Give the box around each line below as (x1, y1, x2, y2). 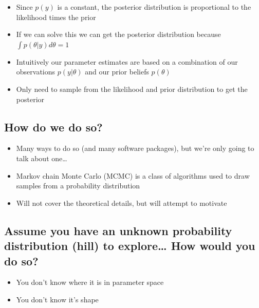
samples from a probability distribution (16, 180, 140, 191)
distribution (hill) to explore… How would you (4, 238, 255, 254)
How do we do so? (4, 119, 103, 134)
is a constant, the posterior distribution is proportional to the (57, 2, 251, 12)
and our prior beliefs (85, 66, 149, 77)
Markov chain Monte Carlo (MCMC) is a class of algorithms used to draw (16, 170, 250, 181)
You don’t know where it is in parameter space (16, 277, 164, 287)
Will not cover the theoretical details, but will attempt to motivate (16, 197, 227, 208)
